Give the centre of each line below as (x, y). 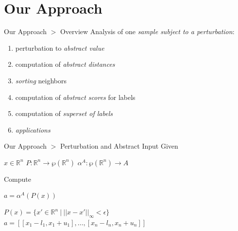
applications (33, 129)
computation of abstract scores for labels (75, 97)
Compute (17, 179)
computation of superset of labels (64, 113)
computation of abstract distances (65, 64)
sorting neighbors (41, 80)
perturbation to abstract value (60, 48)
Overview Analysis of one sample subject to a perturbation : (147, 31)
